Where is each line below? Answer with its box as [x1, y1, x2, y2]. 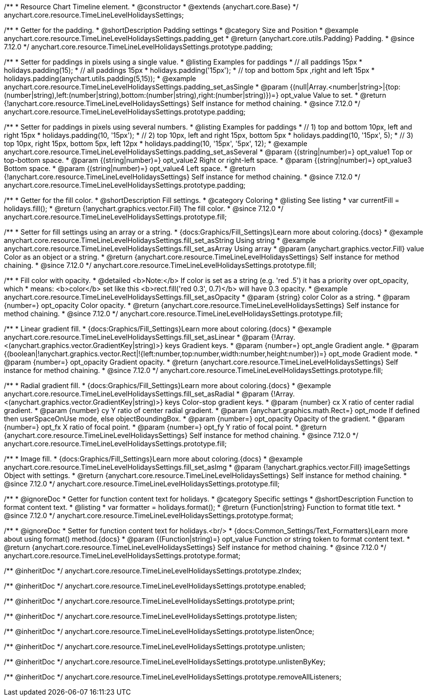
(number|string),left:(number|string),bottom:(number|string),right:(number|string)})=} [4, 91, 279, 99]
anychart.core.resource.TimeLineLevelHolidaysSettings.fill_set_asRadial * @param [4, 390, 269, 398]
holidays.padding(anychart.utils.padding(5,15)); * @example [4, 74, 196, 83]
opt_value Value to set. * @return [280, 91, 386, 99]
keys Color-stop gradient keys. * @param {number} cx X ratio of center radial [165, 398, 414, 406]
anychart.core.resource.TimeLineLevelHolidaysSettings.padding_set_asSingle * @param [4, 83, 288, 91]
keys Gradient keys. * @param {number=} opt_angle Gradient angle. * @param [165, 341, 419, 350]
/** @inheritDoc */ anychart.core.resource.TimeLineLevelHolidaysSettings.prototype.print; [4, 597, 295, 605]
